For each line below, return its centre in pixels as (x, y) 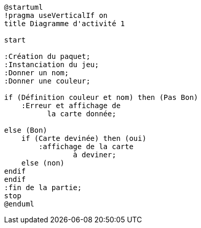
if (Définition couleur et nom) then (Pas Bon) (101, 97)
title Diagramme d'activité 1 (65, 24)
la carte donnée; (82, 114)
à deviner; (95, 155)
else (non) (43, 163)
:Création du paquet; (47, 56)
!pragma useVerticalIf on (56, 15)
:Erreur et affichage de (71, 106)
